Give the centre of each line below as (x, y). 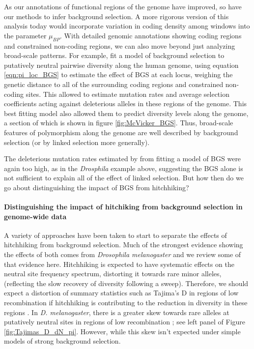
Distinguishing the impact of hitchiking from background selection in (123, 207)
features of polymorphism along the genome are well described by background (121, 132)
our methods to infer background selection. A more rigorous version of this (116, 16)
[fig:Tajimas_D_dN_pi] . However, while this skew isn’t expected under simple (122, 331)
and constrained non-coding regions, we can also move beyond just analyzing (120, 45)
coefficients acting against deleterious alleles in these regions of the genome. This (126, 103)
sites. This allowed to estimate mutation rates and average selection (127, 94)
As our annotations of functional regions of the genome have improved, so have (123, 6)
